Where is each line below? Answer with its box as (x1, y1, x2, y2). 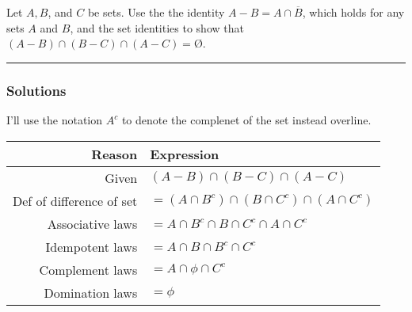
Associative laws (47, 214, 138, 233)
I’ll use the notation (6, 112, 103, 127)
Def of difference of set (13, 191, 138, 210)
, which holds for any (302, 4, 405, 20)
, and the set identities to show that (70, 19, 244, 36)
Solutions (6, 80, 67, 100)
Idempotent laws (45, 237, 138, 256)
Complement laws (39, 260, 138, 279)
